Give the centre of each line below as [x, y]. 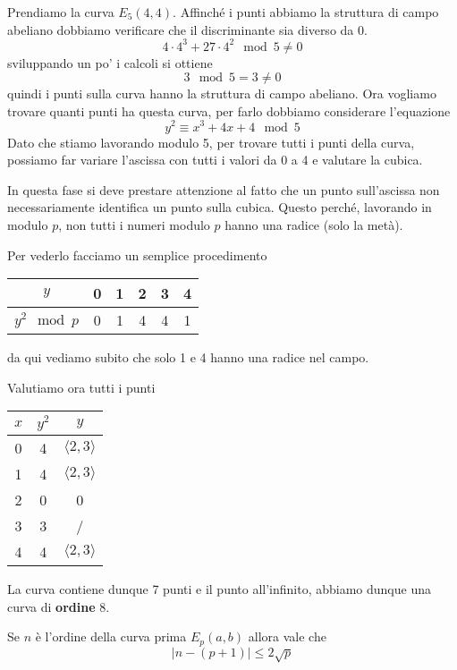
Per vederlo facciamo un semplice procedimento [137, 254]
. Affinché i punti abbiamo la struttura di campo [306, 12]
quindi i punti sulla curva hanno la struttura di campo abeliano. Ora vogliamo [222, 93]
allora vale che [287, 636]
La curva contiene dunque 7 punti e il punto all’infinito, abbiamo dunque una [219, 589]
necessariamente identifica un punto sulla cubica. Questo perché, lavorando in [220, 207]
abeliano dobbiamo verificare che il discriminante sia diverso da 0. [187, 29]
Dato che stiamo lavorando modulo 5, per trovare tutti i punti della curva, [211, 142]
